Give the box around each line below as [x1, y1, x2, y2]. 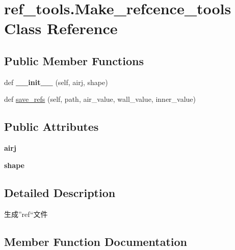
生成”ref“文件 [4, 208, 48, 219]
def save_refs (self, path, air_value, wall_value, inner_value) [4, 94, 196, 104]
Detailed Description [4, 184, 116, 200]
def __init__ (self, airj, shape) [4, 76, 108, 87]
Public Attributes [4, 119, 99, 134]
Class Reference [4, 18, 118, 39]
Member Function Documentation [4, 233, 188, 249]
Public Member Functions [4, 52, 144, 68]
